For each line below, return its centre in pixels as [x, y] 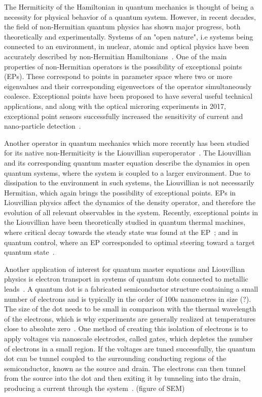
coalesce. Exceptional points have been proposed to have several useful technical [128, 96]
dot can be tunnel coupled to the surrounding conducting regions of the [115, 358]
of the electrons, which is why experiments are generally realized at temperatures [130, 318]
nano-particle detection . [43, 126]
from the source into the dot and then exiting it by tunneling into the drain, [122, 378]
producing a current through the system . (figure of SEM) [95, 388]
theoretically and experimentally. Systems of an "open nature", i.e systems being [129, 36]
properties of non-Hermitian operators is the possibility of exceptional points [123, 66]
